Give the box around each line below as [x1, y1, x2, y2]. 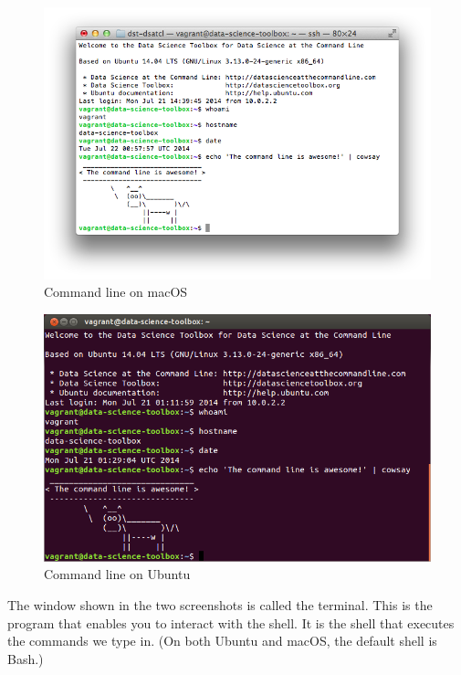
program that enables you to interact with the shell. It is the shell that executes [7, 613, 455, 632]
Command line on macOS [44, 282, 188, 301]
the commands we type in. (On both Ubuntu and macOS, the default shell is [7, 631, 437, 650]
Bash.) [7, 649, 44, 668]
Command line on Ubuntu [44, 564, 191, 584]
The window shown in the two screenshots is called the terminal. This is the [7, 596, 433, 615]
